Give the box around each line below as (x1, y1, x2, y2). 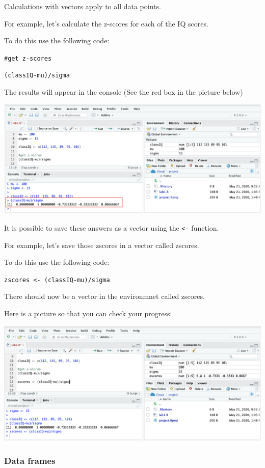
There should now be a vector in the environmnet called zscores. (4, 291, 205, 301)
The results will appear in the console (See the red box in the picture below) (4, 87, 243, 97)
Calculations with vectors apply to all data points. (4, 1, 161, 11)
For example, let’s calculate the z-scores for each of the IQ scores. (4, 18, 208, 29)
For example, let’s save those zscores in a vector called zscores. (4, 239, 199, 250)
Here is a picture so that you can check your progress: (4, 308, 172, 318)
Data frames (4, 454, 56, 467)
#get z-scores (4, 54, 52, 62)
